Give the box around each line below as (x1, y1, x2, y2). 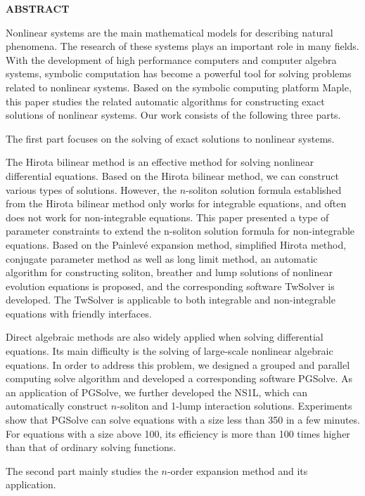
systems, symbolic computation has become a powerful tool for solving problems (6, 66, 352, 81)
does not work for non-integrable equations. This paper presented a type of (6, 209, 329, 224)
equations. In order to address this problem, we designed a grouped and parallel (6, 357, 350, 372)
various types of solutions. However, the (6, 182, 177, 197)
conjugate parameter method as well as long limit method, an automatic (6, 251, 318, 266)
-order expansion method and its (167, 463, 308, 478)
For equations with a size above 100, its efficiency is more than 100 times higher (6, 426, 350, 440)
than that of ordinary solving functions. (6, 440, 177, 455)
